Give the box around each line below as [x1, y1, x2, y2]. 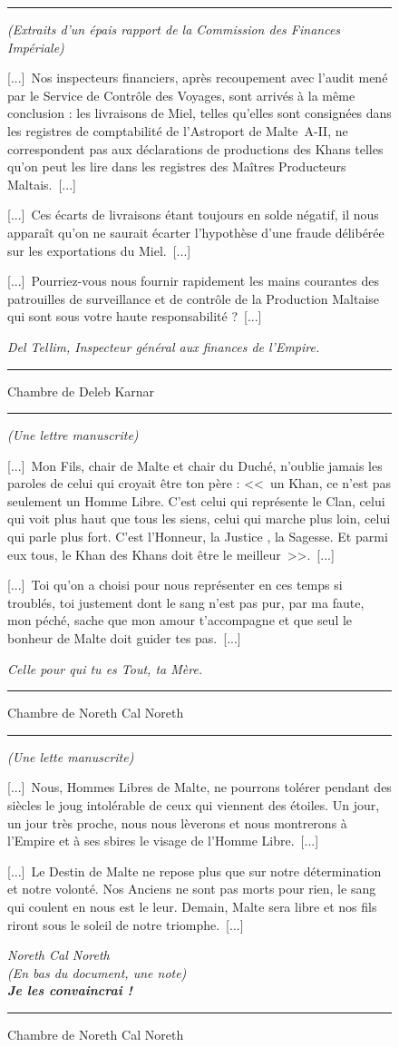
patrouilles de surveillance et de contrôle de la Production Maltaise [7, 289, 380, 308]
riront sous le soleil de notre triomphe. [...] [7, 915, 244, 934]
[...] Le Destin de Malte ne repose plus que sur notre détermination [7, 861, 382, 880]
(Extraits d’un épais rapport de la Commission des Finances [7, 20, 341, 38]
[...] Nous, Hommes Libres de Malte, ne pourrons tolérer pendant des [7, 778, 392, 797]
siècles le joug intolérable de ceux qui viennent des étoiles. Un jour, [7, 796, 380, 814]
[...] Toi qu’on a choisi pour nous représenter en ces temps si [7, 575, 343, 594]
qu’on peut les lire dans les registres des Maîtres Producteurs [7, 157, 346, 176]
